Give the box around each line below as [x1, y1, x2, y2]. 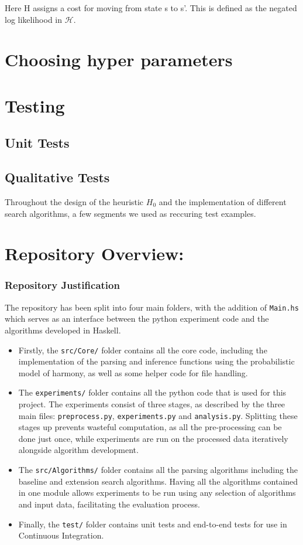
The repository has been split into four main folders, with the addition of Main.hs [5, 301, 299, 313]
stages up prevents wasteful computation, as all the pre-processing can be [18, 421, 282, 433]
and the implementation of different [159, 195, 287, 207]
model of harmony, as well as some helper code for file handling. [18, 366, 248, 379]
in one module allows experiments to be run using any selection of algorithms [18, 486, 296, 499]
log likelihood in [5, 13, 63, 25]
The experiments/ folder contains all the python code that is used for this [18, 386, 287, 398]
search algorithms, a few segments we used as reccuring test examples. [5, 207, 256, 219]
